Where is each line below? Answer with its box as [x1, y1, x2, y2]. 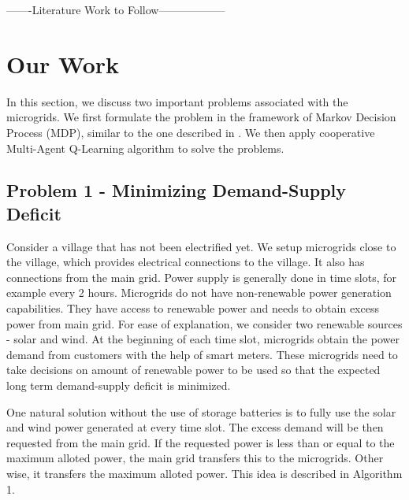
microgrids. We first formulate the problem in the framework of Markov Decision [6, 109, 396, 125]
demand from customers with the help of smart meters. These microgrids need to [6, 346, 398, 362]
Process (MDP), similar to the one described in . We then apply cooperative [6, 124, 375, 140]
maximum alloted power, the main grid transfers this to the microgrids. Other [6, 450, 384, 466]
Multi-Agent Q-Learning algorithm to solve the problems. [6, 139, 284, 156]
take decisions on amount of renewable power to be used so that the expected [6, 361, 381, 378]
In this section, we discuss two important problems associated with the [6, 93, 348, 109]
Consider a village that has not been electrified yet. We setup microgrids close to [6, 238, 396, 254]
